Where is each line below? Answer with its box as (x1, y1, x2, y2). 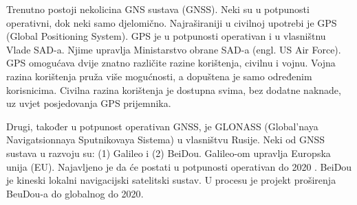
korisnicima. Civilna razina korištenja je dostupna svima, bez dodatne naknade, (6, 82, 341, 97)
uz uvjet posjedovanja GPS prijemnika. (6, 96, 171, 110)
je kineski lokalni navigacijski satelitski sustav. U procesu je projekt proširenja (6, 173, 336, 187)
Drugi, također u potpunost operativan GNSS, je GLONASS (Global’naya (6, 119, 318, 133)
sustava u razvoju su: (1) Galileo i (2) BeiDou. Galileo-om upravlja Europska (6, 145, 331, 160)
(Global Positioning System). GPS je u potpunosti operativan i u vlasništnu (6, 29, 326, 43)
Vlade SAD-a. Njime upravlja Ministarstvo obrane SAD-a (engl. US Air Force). (6, 42, 341, 56)
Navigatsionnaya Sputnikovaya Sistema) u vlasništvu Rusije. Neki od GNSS (6, 132, 325, 147)
